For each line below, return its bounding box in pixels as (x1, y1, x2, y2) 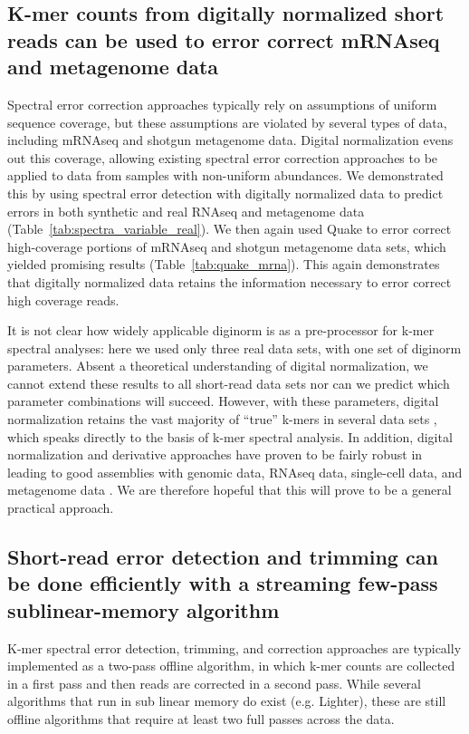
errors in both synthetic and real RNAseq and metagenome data (7, 201, 365, 220)
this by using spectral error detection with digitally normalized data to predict (7, 183, 444, 202)
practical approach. (7, 498, 114, 517)
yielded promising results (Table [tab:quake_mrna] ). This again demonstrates (7, 255, 440, 274)
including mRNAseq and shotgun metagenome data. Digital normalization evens (7, 130, 454, 150)
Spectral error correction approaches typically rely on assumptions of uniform (7, 94, 437, 113)
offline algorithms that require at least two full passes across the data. (7, 710, 395, 728)
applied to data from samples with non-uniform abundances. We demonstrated (7, 166, 444, 185)
